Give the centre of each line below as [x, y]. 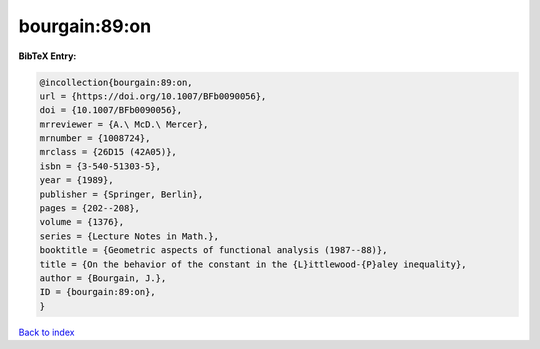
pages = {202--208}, [89, 208]
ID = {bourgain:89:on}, [98, 292]
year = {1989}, [76, 180]
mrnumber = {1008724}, [95, 138]
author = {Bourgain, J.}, [103, 278]
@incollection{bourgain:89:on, [116, 82]
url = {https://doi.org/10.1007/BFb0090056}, [153, 96]
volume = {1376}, [82, 222]
